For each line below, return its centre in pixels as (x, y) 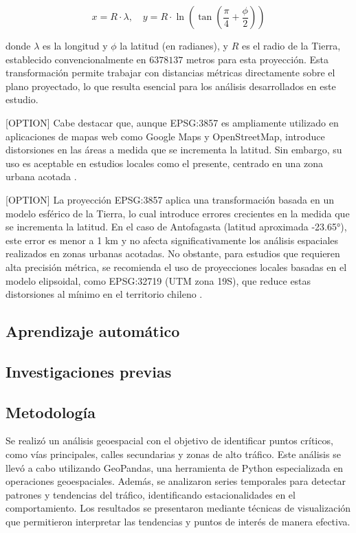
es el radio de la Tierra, (291, 45)
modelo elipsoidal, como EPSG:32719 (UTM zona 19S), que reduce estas (158, 280)
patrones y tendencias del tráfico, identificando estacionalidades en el (151, 494)
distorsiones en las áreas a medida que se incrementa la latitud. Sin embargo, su (174, 150)
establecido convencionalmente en (76, 59)
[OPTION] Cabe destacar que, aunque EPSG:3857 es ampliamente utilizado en (172, 122)
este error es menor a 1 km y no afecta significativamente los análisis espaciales (172, 240)
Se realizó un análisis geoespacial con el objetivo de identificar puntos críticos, (169, 440)
